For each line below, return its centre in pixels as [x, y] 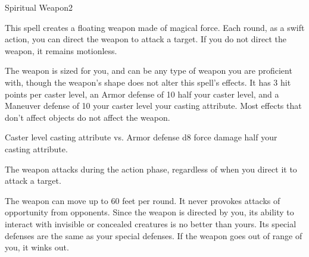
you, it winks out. [37, 247]
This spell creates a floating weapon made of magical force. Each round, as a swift [155, 27]
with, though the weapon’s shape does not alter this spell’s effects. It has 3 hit [148, 82]
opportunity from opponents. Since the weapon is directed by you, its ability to [149, 212]
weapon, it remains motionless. [61, 50]
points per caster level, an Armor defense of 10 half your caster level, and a [142, 94]
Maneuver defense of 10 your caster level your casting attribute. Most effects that [153, 106]
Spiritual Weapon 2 [39, 7]
